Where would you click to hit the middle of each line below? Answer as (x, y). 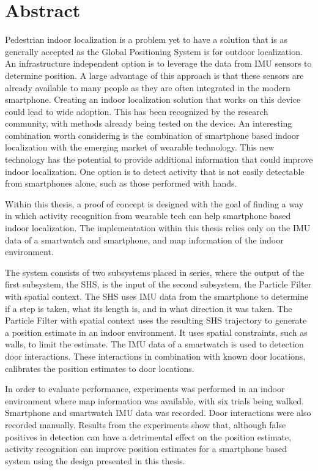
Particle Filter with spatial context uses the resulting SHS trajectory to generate (156, 320)
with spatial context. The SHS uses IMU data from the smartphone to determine (157, 296)
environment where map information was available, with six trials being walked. (154, 400)
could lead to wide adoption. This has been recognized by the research (137, 111)
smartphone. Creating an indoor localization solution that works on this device (153, 99)
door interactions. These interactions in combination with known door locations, (155, 356)
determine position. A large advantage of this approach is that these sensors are (154, 75)
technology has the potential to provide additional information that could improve (159, 159)
